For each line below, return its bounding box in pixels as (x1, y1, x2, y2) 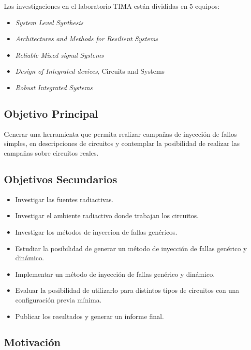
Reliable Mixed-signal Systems (15, 49, 104, 60)
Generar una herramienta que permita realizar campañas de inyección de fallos (4, 128, 237, 139)
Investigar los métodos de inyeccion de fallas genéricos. (15, 226, 177, 237)
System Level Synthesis (15, 17, 84, 27)
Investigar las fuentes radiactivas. (15, 194, 114, 204)
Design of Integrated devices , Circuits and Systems (15, 66, 165, 76)
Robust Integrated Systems (15, 82, 93, 92)
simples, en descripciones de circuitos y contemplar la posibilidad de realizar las (4, 138, 240, 148)
